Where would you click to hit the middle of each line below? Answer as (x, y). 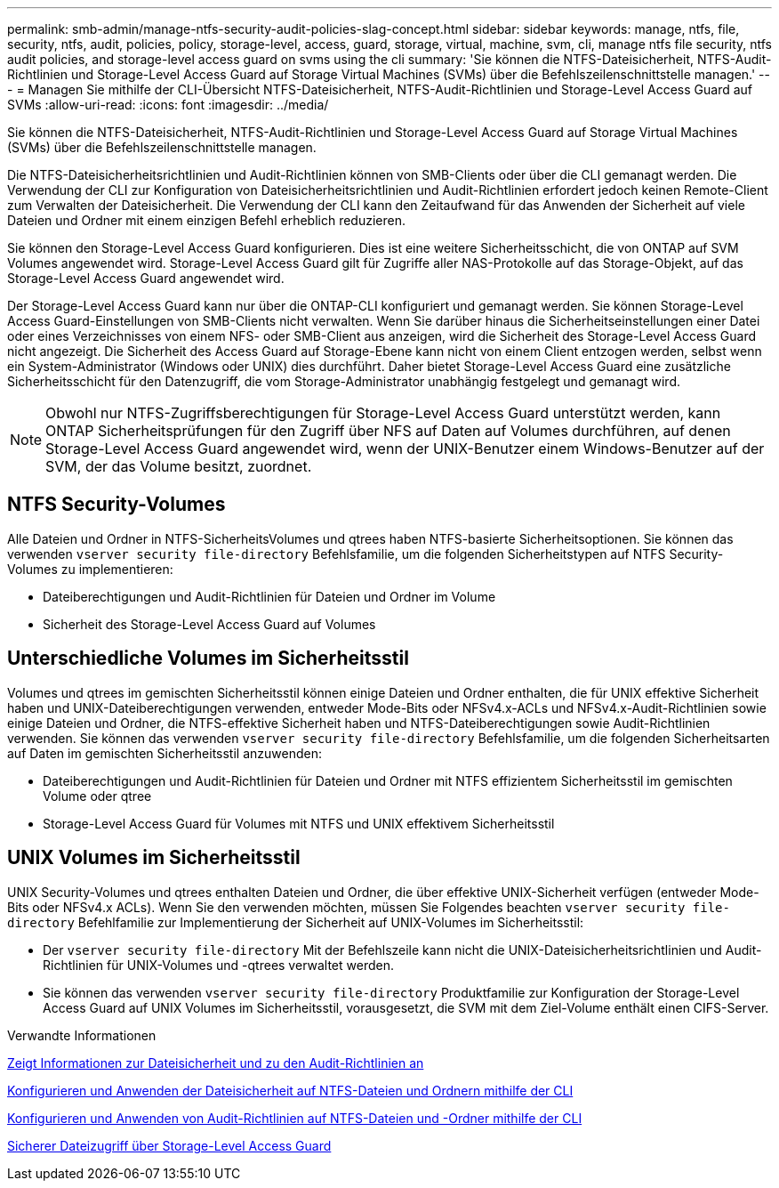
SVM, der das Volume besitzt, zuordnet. (179, 466)
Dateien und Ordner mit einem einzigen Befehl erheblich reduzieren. (206, 220)
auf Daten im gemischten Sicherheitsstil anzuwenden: (165, 753)
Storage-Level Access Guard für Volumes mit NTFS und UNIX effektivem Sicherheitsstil (299, 823)
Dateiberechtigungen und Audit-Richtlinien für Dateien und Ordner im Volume (269, 596)
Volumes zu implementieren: (90, 569)
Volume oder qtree (97, 796)
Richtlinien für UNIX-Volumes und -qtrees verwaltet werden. (218, 965)
